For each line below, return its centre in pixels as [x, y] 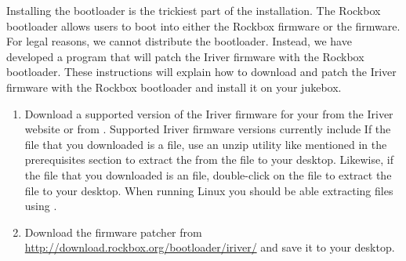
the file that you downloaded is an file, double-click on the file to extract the [208, 174]
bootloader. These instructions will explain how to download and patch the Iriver [201, 72]
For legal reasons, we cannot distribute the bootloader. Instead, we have [179, 41]
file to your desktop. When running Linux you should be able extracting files [209, 190]
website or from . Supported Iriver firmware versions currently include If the [208, 129]
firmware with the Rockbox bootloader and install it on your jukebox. [174, 87]
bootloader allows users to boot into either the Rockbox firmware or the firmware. [203, 25]
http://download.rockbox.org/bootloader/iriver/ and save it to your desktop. [210, 247]
